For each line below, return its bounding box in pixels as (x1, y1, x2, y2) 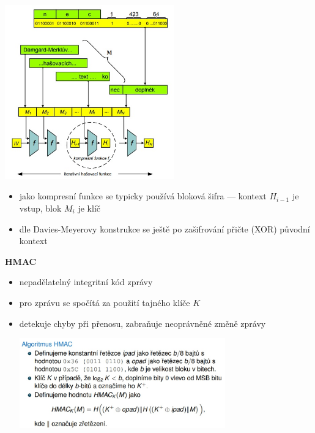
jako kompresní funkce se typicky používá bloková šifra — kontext (19, 190, 267, 202)
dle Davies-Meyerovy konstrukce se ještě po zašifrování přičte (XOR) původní (19, 222, 310, 235)
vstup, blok (19, 202, 62, 214)
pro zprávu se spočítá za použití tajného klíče (19, 296, 190, 308)
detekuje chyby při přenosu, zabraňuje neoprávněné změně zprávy (19, 316, 266, 329)
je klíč (78, 202, 100, 214)
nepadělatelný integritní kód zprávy (19, 275, 153, 288)
